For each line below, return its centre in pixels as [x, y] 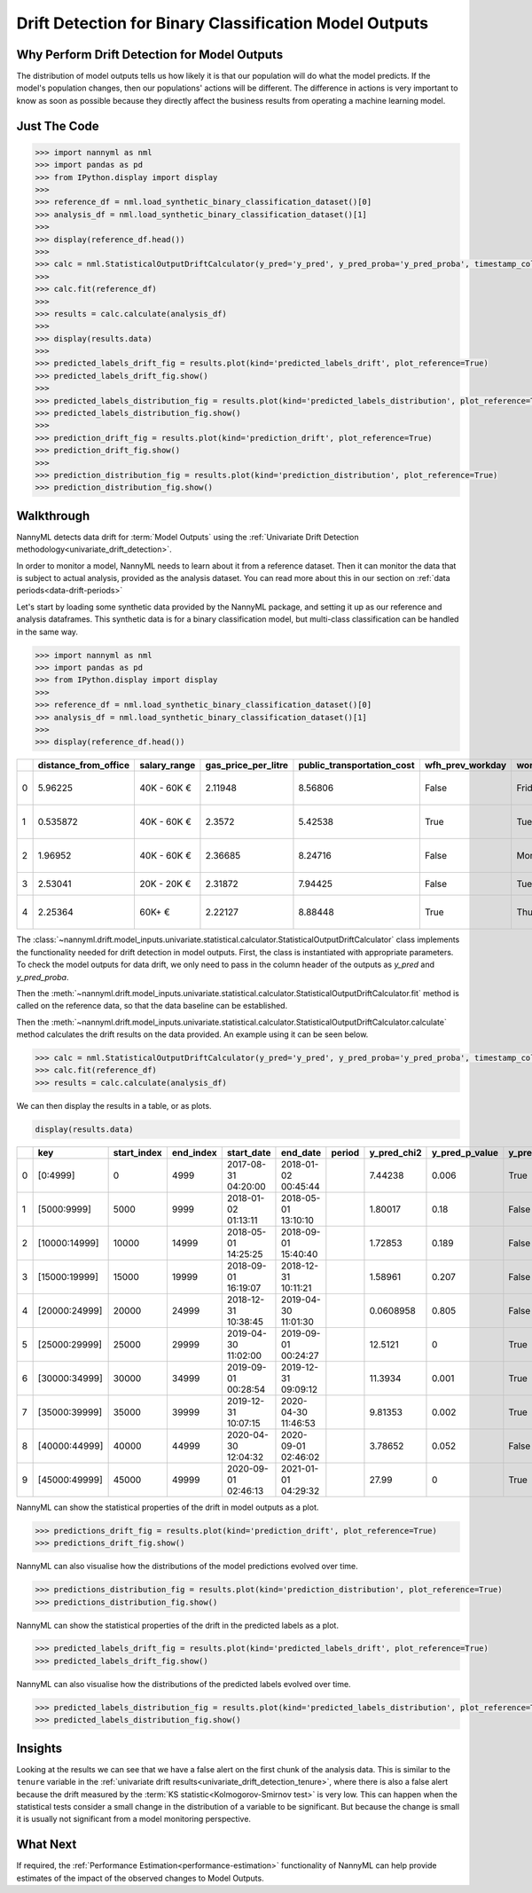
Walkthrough [53, 516]
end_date [301, 1152]
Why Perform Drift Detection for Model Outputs [150, 55]
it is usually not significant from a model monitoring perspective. [134, 1819]
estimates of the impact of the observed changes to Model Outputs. [141, 1878]
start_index [138, 1152]
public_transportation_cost [357, 766]
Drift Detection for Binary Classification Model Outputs [223, 23]
